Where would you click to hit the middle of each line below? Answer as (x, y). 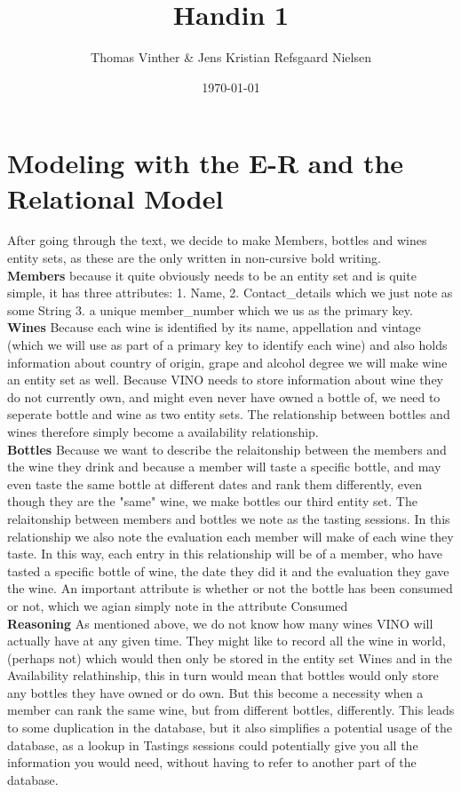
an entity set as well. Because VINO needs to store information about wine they (225, 380)
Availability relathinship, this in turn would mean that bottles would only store (223, 675)
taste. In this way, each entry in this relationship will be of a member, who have (225, 554)
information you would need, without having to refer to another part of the (212, 762)
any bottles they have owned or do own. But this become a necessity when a (215, 692)
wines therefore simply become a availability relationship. (163, 431)
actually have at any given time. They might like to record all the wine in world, (227, 641)
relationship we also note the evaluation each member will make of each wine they (230, 536)
